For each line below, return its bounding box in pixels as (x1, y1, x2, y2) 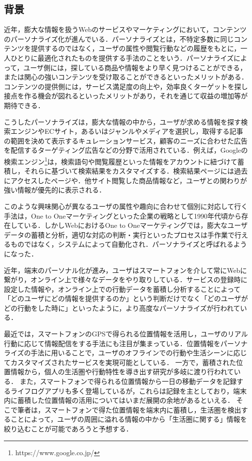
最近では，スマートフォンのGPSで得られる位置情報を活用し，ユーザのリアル (4, 329, 248, 339)
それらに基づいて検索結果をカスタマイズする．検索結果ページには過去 (24, 166, 248, 176)
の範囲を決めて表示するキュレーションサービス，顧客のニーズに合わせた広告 (4, 135, 248, 145)
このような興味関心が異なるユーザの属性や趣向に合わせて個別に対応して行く (4, 201, 248, 211)
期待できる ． (4, 100, 45, 110)
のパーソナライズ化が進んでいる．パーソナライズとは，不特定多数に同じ (4, 33, 234, 44)
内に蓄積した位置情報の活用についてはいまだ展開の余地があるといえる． (4, 395, 234, 405)
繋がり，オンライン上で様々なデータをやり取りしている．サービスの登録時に (4, 274, 248, 285)
